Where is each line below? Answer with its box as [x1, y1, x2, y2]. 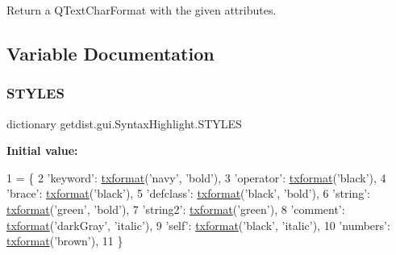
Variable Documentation [6, 40, 215, 65]
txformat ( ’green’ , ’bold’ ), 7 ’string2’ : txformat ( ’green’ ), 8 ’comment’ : [6, 200, 345, 217]
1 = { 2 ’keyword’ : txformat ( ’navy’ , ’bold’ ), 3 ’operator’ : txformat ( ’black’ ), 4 [6, 169, 386, 186]
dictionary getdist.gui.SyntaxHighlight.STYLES [6, 115, 242, 132]
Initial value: [6, 142, 78, 159]
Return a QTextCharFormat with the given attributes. [6, 2, 277, 18]
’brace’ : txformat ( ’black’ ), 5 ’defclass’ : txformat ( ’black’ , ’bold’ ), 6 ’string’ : [6, 185, 370, 202]
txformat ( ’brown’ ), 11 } [6, 232, 123, 249]
